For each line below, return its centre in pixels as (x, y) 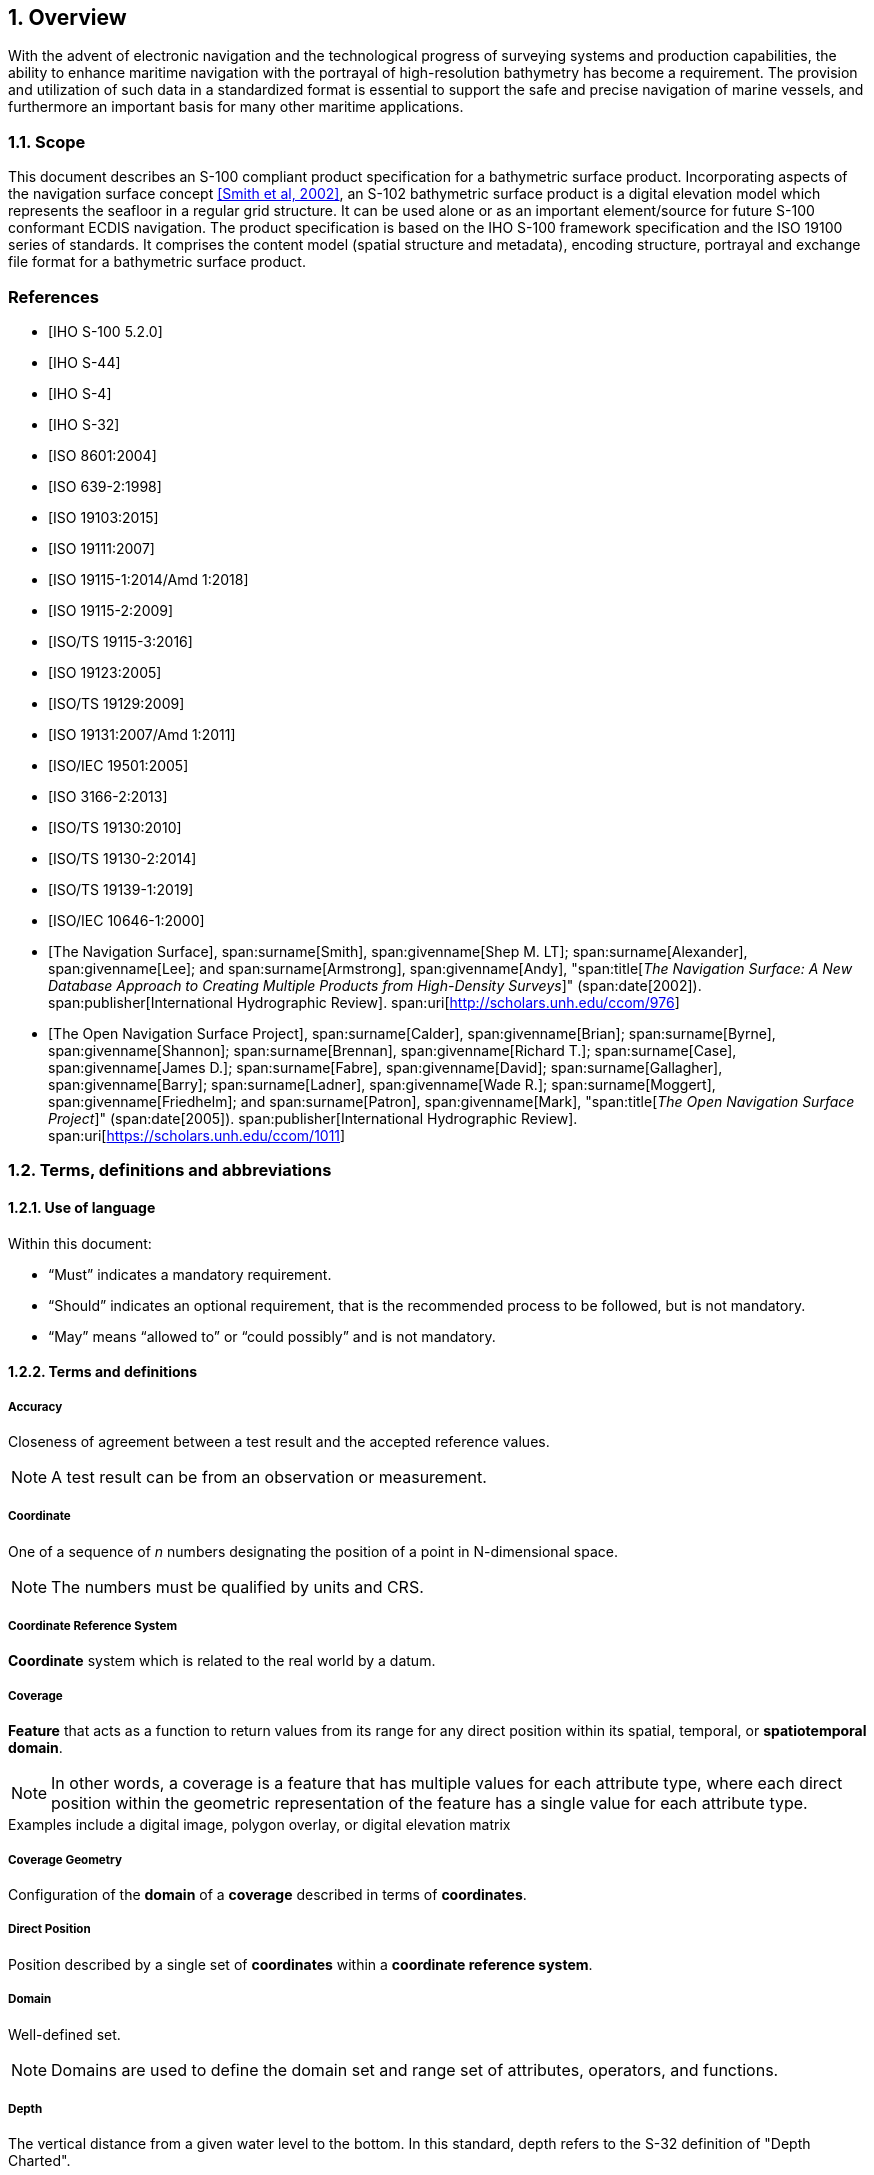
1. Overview (67, 17)
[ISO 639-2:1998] (105, 486)
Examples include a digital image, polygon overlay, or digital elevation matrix (259, 1825)
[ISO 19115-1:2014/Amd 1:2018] (148, 579)
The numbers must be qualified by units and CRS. (237, 1586)
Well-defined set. (64, 2034)
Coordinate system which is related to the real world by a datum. (222, 1661)
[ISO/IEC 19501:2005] (118, 765)
